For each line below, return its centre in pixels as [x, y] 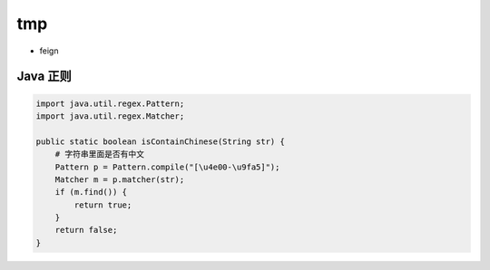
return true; [103, 205]
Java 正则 [44, 77]
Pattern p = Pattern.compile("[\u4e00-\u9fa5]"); [167, 167]
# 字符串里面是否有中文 [100, 154]
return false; [86, 230]
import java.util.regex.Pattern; [110, 103]
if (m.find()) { [91, 192]
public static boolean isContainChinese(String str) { [160, 141]
